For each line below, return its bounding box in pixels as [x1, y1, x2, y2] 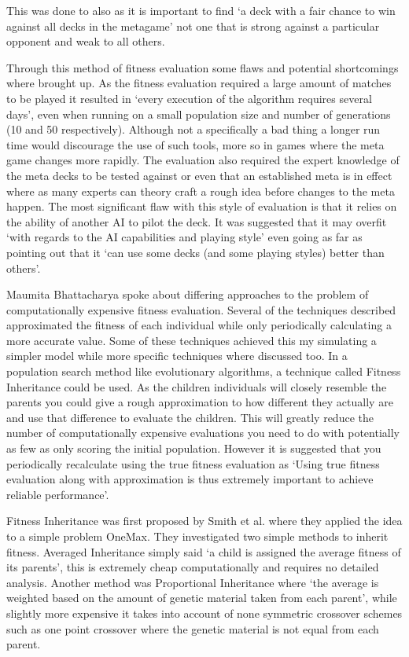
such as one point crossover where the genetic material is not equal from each [6, 620, 379, 637]
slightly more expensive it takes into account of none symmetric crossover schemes [6, 604, 403, 621]
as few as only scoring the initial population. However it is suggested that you [6, 440, 381, 457]
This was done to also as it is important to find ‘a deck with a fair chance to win [6, 2, 396, 18]
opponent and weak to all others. [6, 33, 165, 50]
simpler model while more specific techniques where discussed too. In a [6, 347, 348, 364]
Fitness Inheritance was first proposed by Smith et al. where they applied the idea [6, 512, 403, 529]
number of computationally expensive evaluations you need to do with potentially [6, 424, 400, 441]
